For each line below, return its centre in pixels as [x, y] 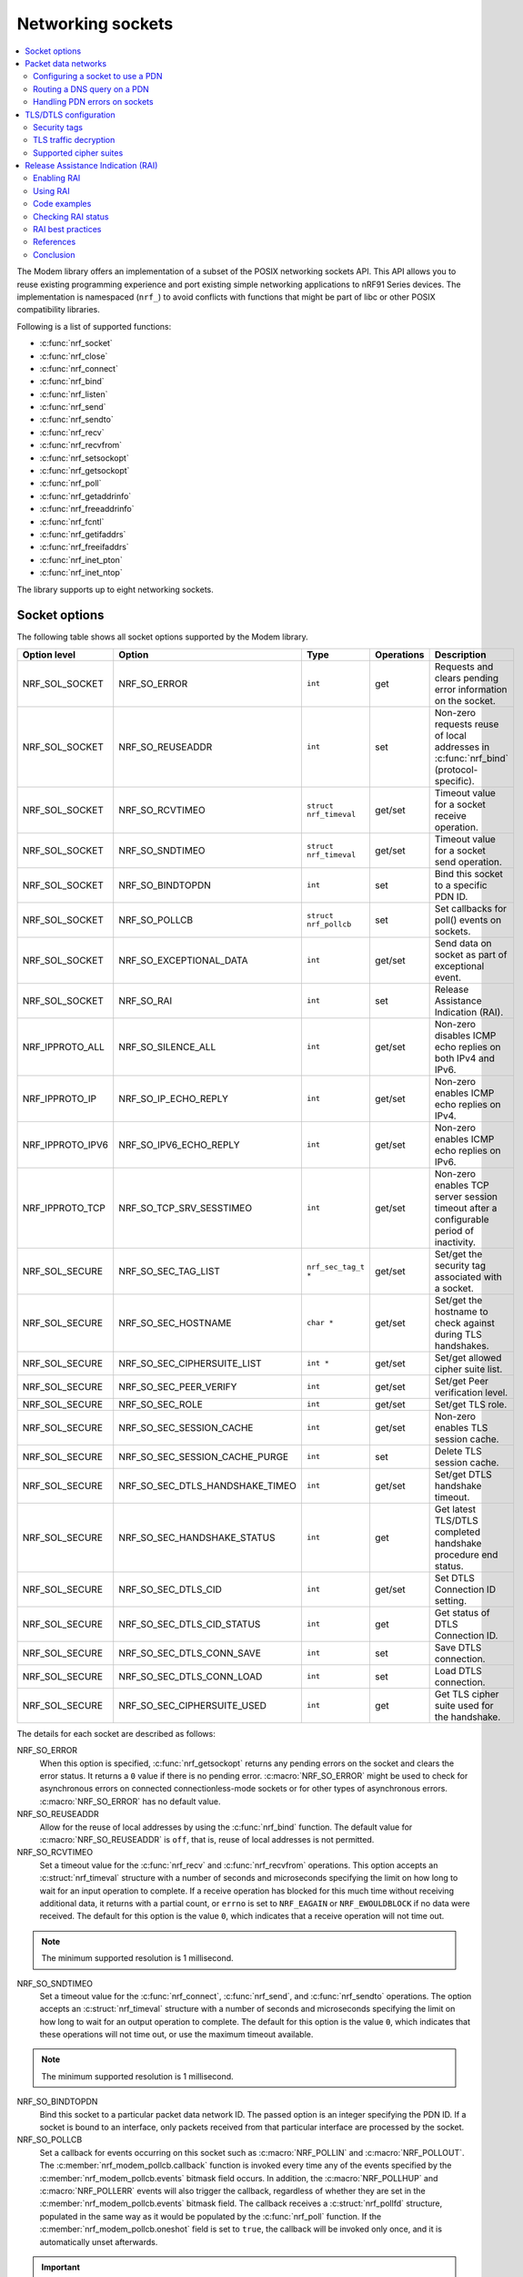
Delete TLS [458, 1451]
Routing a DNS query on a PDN [91, 89]
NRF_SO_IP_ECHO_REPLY [174, 1098]
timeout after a [466, 1208]
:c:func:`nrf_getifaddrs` [83, 534]
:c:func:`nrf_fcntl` [72, 521]
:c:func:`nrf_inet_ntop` [81, 573]
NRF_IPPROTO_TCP [64, 1208]
